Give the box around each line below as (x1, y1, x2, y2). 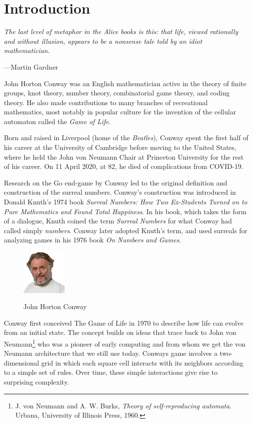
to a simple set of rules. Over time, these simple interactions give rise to (4, 367, 218, 377)
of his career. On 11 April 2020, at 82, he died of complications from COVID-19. (4, 161, 243, 171)
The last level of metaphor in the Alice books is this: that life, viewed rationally (4, 26, 238, 37)
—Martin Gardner (4, 61, 58, 72)
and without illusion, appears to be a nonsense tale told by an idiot (4, 36, 202, 46)
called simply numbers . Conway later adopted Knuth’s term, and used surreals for (4, 225, 248, 235)
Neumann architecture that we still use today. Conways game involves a (4, 348, 218, 358)
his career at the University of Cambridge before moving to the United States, (4, 142, 236, 152)
